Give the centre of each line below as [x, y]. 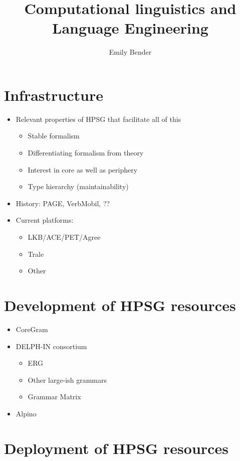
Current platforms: [45, 220]
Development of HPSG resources [120, 305]
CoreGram [32, 329]
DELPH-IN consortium [51, 346]
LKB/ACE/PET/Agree [64, 237]
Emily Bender [130, 52]
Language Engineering [130, 28]
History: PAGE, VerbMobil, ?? [63, 203]
